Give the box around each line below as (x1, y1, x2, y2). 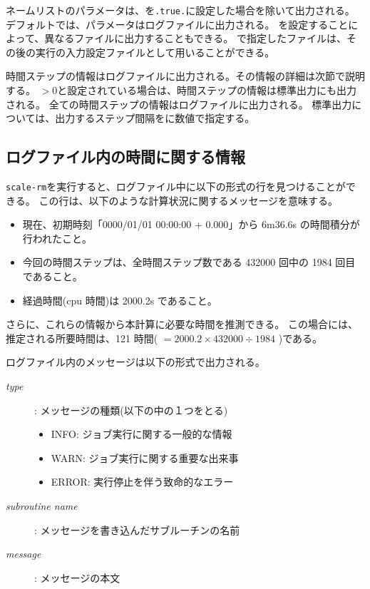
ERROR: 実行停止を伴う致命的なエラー (51, 474, 234, 489)
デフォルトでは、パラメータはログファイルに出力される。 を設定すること (6, 16, 349, 31)
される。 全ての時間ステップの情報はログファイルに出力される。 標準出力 (6, 96, 352, 111)
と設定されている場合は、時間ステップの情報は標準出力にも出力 (57, 83, 356, 98)
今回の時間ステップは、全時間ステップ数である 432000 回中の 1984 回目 (22, 255, 356, 270)
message (6, 546, 41, 561)
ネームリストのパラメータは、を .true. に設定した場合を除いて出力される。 (6, 3, 355, 17)
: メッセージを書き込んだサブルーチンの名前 (34, 522, 240, 537)
